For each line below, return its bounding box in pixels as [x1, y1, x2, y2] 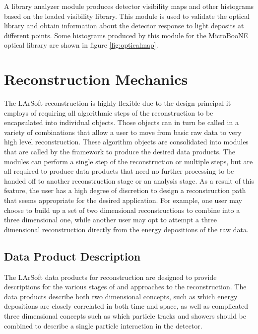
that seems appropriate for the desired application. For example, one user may [4, 195, 242, 205]
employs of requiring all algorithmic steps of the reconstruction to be [4, 107, 213, 118]
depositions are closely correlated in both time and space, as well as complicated [4, 301, 249, 311]
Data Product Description [4, 248, 141, 264]
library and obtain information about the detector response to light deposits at [4, 20, 244, 31]
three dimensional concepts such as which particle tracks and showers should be [4, 310, 247, 321]
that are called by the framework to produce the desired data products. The [4, 146, 235, 157]
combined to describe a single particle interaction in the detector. [4, 320, 202, 331]
